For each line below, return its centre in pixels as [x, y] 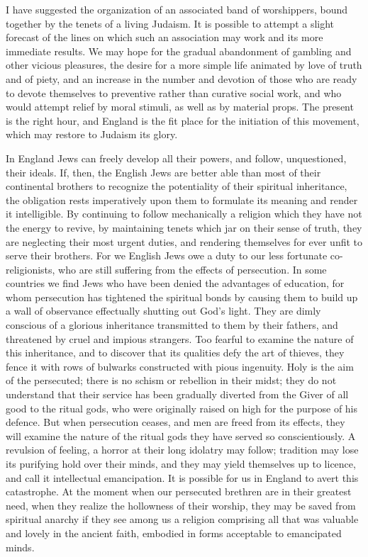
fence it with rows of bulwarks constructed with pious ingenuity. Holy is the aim [180, 366]
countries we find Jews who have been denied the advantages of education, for [175, 283]
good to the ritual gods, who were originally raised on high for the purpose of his [182, 408]
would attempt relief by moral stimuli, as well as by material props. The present [180, 107]
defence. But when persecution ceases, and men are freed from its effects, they [175, 422]
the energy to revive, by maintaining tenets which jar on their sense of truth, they [184, 227]
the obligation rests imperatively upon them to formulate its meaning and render [182, 199]
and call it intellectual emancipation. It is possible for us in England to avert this [182, 477]
